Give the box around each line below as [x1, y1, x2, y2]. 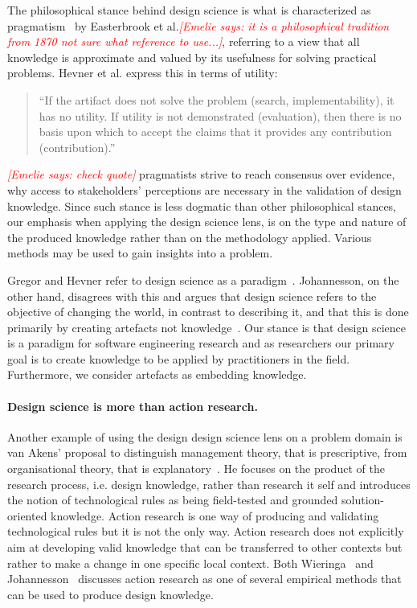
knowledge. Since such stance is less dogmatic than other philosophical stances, [7, 197, 397, 214]
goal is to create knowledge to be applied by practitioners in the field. [7, 350, 350, 367]
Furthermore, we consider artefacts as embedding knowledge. [7, 366, 307, 383]
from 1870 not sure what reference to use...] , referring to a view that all [7, 33, 360, 50]
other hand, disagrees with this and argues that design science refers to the [7, 287, 377, 304]
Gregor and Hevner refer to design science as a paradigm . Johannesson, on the [7, 271, 399, 288]
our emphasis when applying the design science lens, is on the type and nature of [7, 213, 407, 230]
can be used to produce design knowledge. [7, 585, 214, 602]
